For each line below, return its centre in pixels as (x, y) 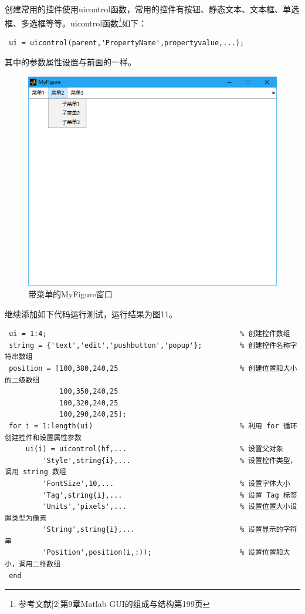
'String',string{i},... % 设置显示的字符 (170, 530)
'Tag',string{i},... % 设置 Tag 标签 (170, 495)
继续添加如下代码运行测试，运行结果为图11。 (91, 313)
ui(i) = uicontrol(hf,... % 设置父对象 (154, 449)
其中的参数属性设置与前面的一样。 (70, 62)
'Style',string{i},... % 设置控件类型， (170, 460)
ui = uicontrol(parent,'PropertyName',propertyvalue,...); (127, 43)
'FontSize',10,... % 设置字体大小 (166, 483)
